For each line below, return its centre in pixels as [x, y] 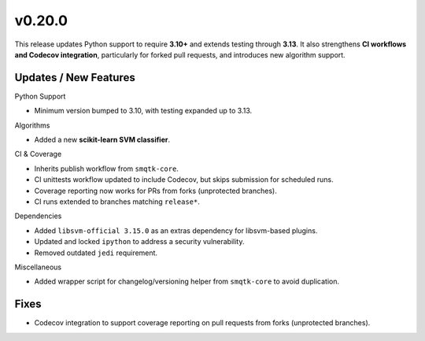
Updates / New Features [75, 78]
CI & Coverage [38, 154]
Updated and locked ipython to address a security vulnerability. [139, 242]
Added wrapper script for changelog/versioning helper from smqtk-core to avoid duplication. [187, 282]
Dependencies [38, 216]
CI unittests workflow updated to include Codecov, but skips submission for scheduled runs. [184, 180]
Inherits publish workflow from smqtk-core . [106, 169]
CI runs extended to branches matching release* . [117, 202]
